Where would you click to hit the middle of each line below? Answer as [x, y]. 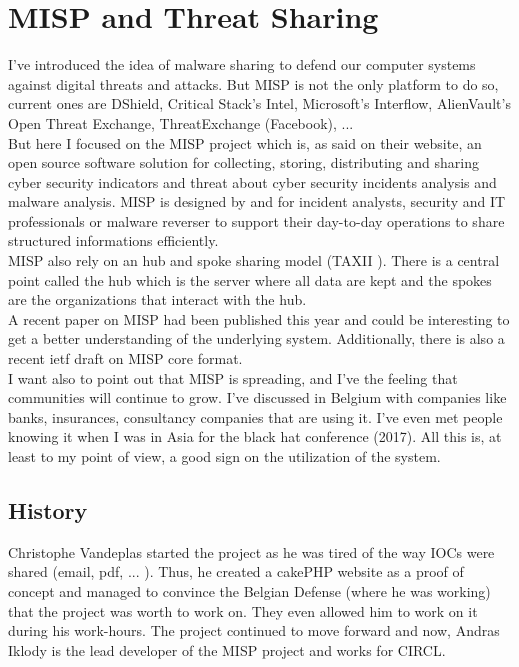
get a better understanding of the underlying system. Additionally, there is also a [256, 338]
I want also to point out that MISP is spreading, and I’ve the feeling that [233, 377]
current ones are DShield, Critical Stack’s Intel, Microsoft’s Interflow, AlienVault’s [259, 103]
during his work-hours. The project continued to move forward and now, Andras [254, 630]
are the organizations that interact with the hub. [157, 299]
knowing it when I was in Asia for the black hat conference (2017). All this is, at [255, 436]
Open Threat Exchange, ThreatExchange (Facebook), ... [181, 122]
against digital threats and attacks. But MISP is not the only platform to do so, [253, 83]
